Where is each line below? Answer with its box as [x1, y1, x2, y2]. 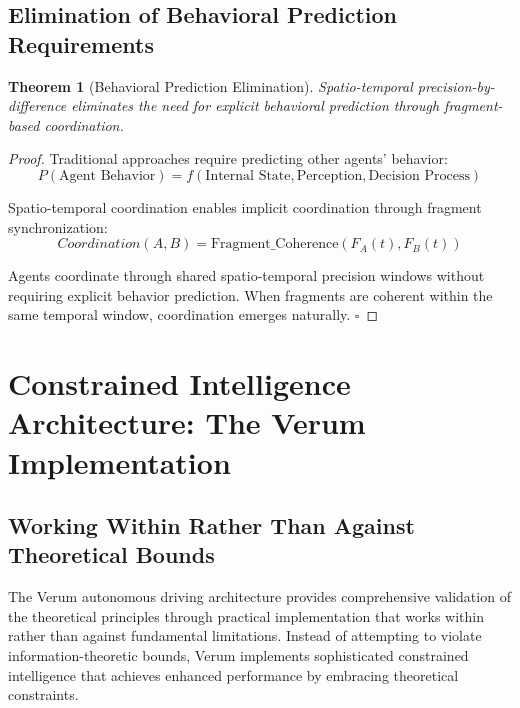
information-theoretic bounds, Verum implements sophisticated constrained [8, 645, 469, 666]
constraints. [8, 684, 79, 705]
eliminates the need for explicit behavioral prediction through [71, 95, 440, 116]
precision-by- [417, 75, 495, 96]
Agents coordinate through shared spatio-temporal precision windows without [8, 265, 485, 286]
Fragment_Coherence [210, 237, 339, 252]
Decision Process [368, 168, 470, 183]
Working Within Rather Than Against [8, 510, 415, 541]
